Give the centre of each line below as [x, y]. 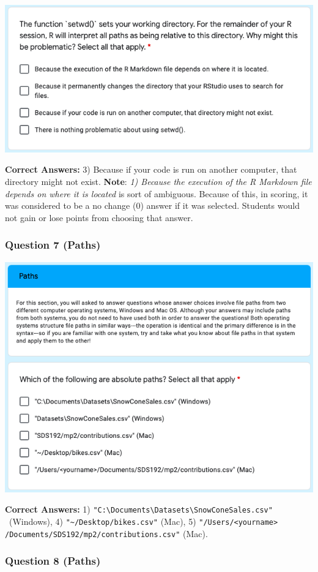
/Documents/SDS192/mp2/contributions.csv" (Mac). [106, 533]
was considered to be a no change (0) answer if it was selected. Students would [152, 205]
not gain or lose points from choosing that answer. [99, 217]
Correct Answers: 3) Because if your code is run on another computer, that [151, 169]
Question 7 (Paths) [53, 245]
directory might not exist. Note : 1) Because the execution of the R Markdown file [158, 181]
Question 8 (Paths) [53, 561]
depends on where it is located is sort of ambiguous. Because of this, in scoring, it [157, 193]
